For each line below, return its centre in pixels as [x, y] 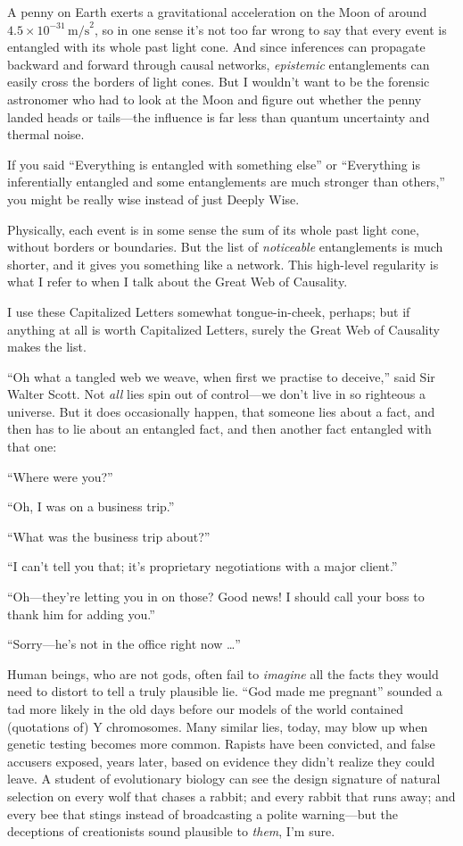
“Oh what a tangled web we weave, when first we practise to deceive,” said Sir [221, 376]
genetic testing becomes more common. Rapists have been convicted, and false [221, 744]
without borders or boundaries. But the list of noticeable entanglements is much [225, 247]
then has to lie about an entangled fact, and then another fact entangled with [219, 429]
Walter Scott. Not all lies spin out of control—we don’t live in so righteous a [216, 394]
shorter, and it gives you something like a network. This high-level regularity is [223, 264]
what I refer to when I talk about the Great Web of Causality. [178, 282]
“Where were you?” [60, 476]
